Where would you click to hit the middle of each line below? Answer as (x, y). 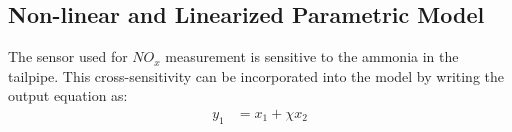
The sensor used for (68, 56)
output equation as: (68, 95)
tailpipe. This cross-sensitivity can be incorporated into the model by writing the (256, 75)
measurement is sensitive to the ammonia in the (312, 56)
